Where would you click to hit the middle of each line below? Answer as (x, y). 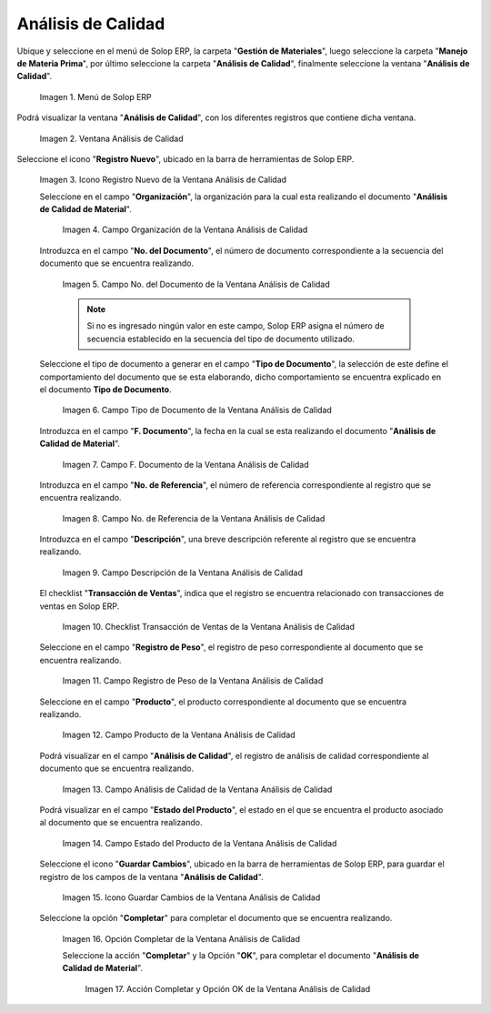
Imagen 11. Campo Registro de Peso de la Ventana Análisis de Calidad (193, 681)
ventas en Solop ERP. (80, 606)
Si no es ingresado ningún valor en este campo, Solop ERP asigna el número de (236, 326)
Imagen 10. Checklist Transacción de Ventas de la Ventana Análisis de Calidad (208, 627)
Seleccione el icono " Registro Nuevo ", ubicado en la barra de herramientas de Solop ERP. (185, 158)
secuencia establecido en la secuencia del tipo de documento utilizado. (220, 339)
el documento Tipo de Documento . (105, 389)
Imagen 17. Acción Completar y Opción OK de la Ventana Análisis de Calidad (228, 988)
